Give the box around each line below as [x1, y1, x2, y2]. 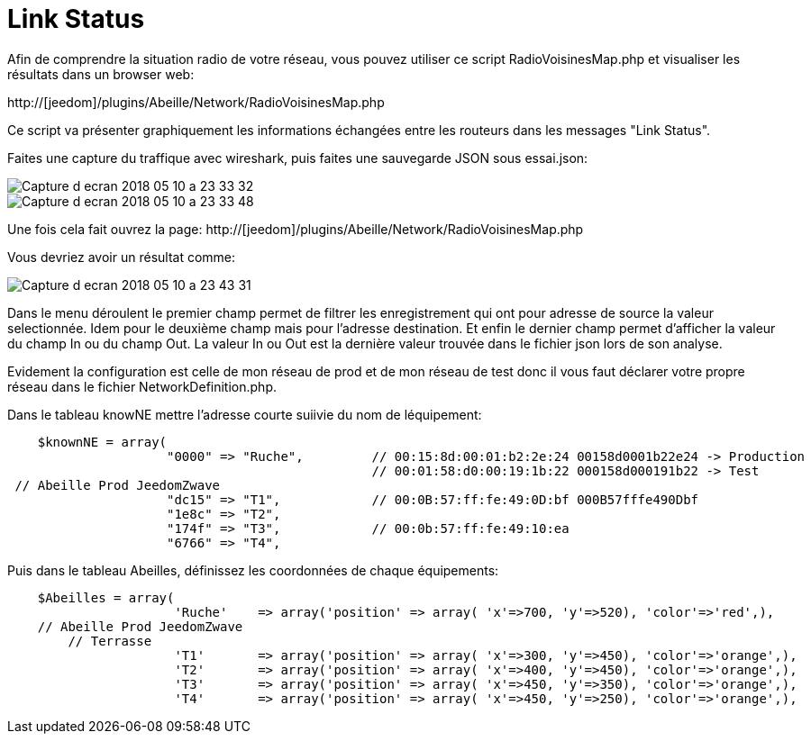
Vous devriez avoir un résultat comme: [7, 249, 236, 265]
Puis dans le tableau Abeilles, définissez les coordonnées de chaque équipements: [7, 562, 499, 578]
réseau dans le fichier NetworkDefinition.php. [7, 378, 277, 394]
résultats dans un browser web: [7, 66, 195, 82]
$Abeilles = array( [37, 590, 175, 605]
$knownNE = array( [37, 434, 168, 449]
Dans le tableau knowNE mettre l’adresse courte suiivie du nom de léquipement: [7, 406, 482, 422]
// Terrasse [68, 633, 152, 648]
